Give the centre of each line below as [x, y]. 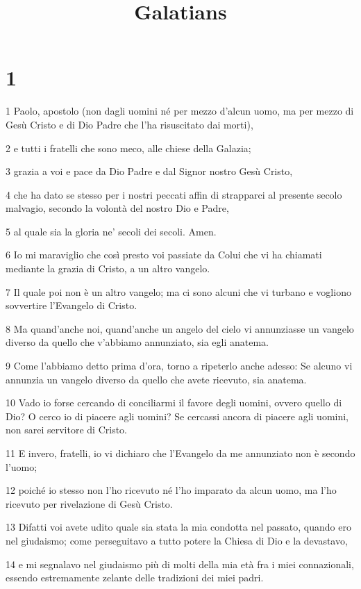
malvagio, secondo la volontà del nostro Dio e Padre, [117, 208]
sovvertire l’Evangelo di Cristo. [72, 305]
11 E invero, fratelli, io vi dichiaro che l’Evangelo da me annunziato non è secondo [180, 453]
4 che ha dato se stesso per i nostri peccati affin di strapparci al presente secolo [174, 194]
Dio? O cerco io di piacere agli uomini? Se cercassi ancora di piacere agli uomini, [177, 416]
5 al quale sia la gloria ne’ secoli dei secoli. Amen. [111, 231]
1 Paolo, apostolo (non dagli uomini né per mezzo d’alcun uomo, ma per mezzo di [180, 111]
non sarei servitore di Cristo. [66, 430]
